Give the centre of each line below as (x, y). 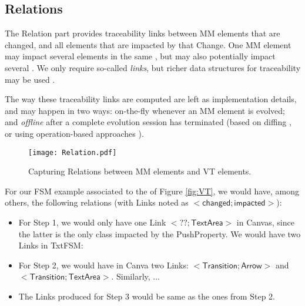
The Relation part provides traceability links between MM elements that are (143, 33)
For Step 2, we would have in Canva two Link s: (103, 265)
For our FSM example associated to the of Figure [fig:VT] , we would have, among (152, 191)
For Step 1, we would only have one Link (92, 222)
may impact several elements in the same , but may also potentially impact (140, 56)
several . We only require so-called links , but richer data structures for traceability (153, 67)
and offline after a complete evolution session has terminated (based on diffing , (148, 122)
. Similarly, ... (135, 276)
